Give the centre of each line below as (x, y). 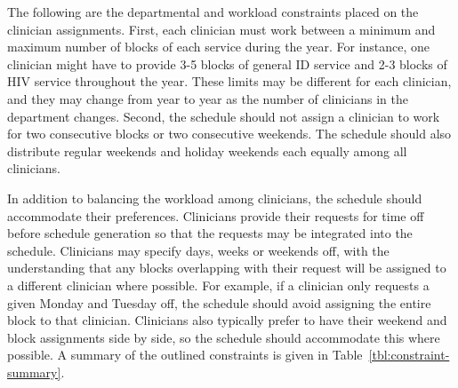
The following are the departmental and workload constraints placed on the (213, 12)
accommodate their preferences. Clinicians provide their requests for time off (216, 215)
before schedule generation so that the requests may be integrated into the (210, 233)
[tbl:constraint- (409, 355)
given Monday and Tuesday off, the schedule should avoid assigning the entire (219, 302)
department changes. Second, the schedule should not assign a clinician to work (224, 116)
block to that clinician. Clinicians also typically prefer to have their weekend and (227, 320)
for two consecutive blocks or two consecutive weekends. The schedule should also (229, 134)
